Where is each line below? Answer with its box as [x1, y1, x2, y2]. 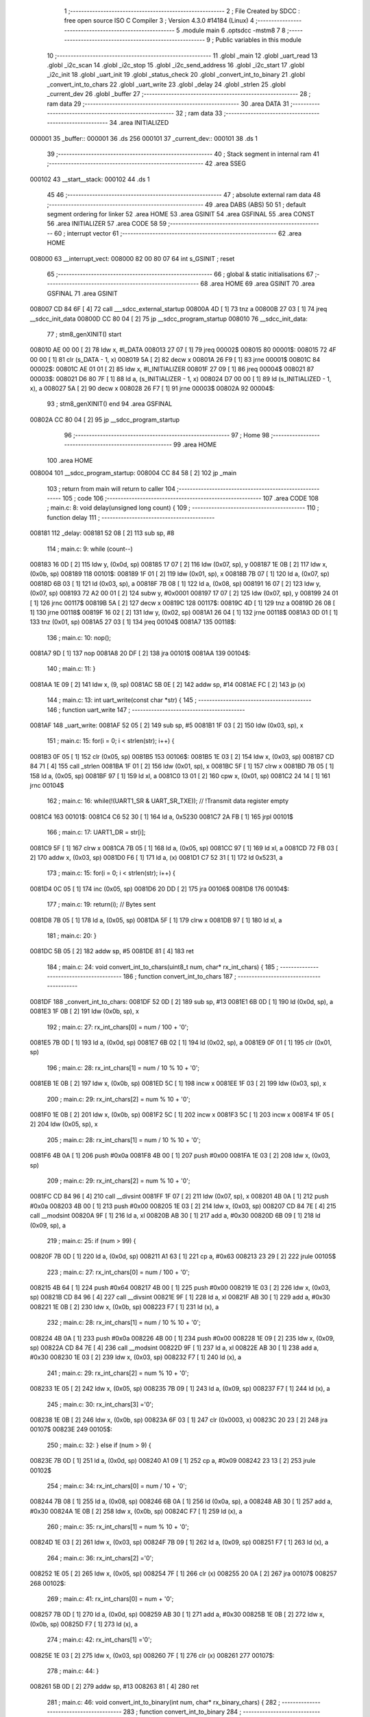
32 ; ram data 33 [175, 109, 223, 117]
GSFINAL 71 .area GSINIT [47, 289, 118, 297]
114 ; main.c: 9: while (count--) [47, 545, 133, 553]
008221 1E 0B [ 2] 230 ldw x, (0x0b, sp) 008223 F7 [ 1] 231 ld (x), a [29, 1302, 219, 1311]
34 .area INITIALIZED [109, 119, 169, 127]
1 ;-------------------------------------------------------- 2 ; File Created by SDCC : [64, 7, 301, 15]
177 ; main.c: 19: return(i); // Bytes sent [47, 900, 156, 909]
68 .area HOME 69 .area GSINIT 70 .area [200, 280, 315, 288]
